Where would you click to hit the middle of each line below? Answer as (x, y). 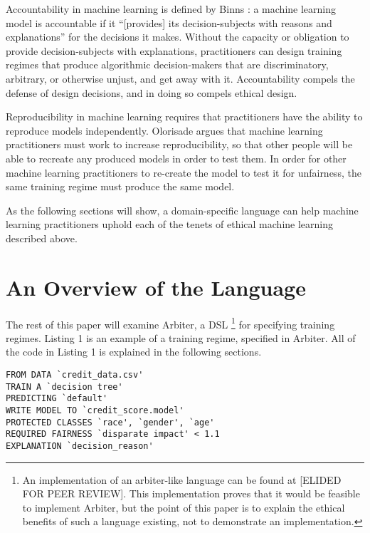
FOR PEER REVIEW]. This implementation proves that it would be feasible (191, 493)
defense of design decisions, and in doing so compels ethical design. (152, 92)
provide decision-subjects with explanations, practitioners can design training (174, 50)
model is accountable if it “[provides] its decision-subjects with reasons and (169, 22)
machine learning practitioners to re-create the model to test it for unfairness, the (184, 172)
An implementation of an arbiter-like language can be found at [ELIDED (182, 479)
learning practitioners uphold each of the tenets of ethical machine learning (169, 224)
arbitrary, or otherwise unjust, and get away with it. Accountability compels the (180, 78)
